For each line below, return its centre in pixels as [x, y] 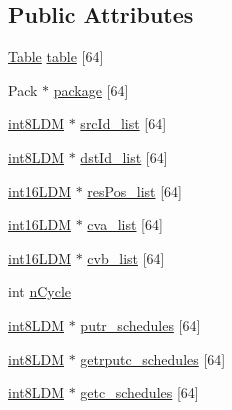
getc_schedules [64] [139, 392]
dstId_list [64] [124, 156]
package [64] [91, 89]
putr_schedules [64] [140, 324]
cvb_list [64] [126, 257]
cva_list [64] [125, 224]
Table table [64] [56, 56]
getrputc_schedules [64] [153, 358]
